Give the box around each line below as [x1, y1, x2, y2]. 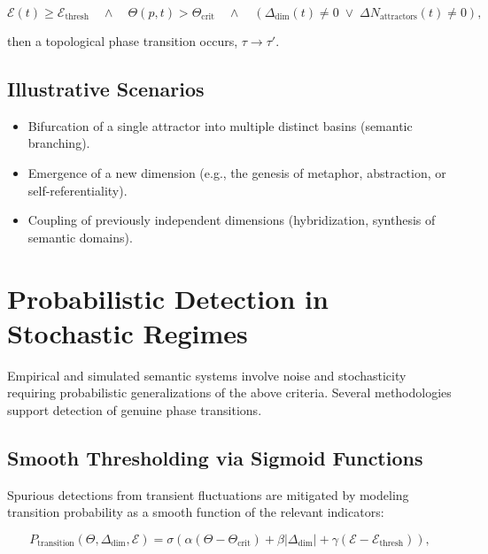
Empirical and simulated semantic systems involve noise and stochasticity [7, 365, 407, 384]
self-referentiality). [27, 181, 128, 199]
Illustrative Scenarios [7, 74, 205, 102]
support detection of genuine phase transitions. [7, 400, 262, 419]
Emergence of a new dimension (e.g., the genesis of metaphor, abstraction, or [27, 163, 446, 181]
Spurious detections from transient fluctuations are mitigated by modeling [7, 485, 409, 504]
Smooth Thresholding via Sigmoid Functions [7, 443, 423, 471]
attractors [379, 12, 417, 22]
